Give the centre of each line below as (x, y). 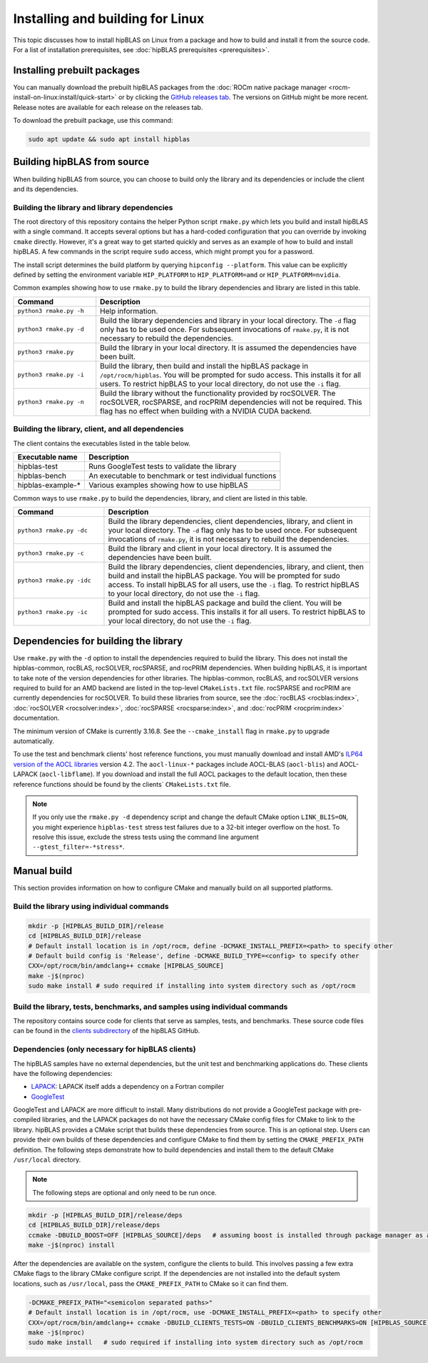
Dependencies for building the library (98, 641)
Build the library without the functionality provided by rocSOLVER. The (218, 393)
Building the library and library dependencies (93, 207)
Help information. (129, 311)
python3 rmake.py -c (51, 553)
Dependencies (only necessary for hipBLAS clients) (105, 1050)
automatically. (34, 741)
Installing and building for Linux (109, 19)
